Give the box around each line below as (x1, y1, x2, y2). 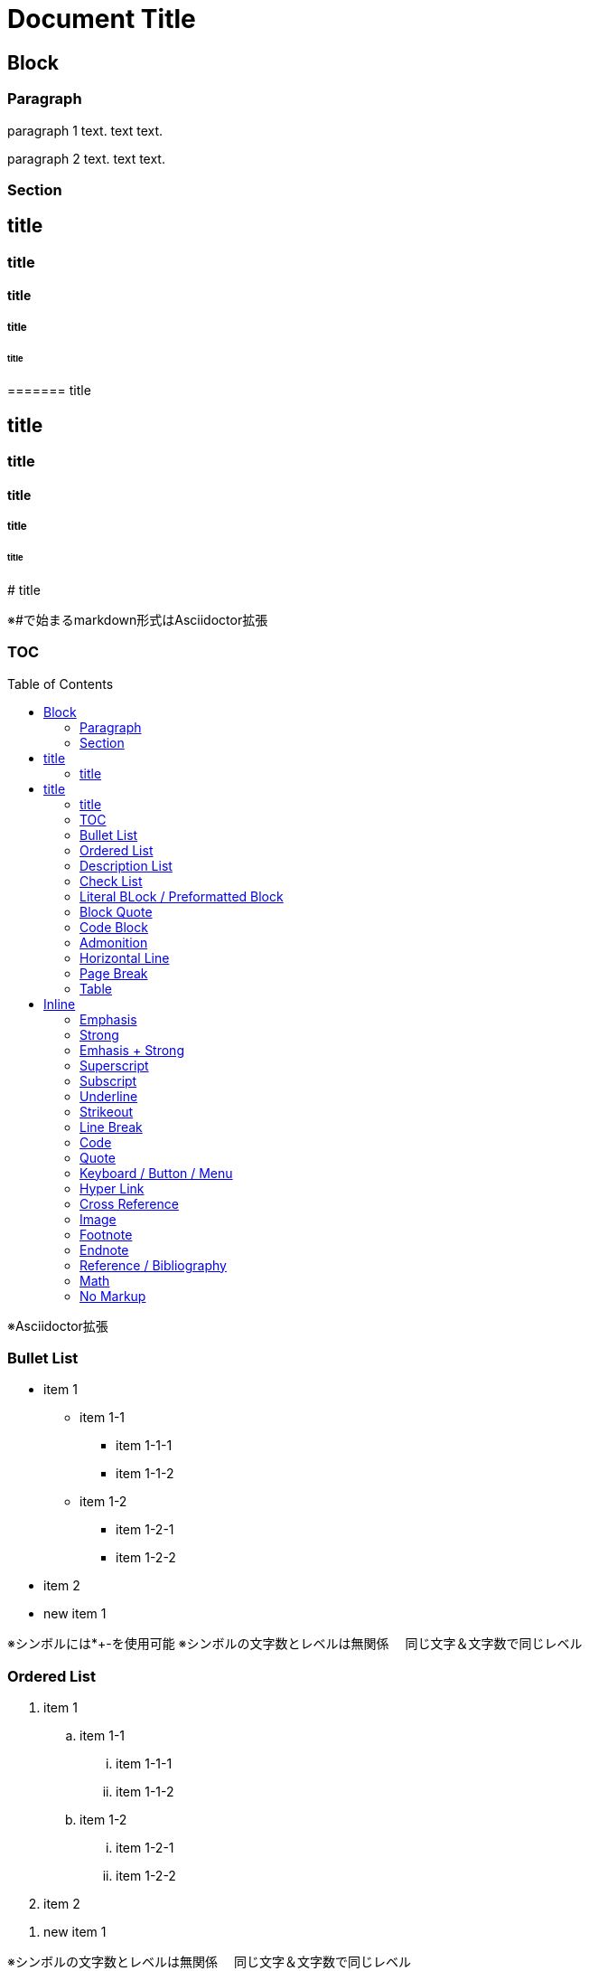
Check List (79, 872, 143, 889)
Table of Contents (7, 675, 114, 692)
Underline (79, 1088, 138, 1104)
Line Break (79, 1118, 143, 1135)
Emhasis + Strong (79, 1042, 184, 1058)
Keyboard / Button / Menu (79, 1165, 233, 1181)
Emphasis (79, 1011, 137, 1027)
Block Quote (79, 903, 153, 919)
